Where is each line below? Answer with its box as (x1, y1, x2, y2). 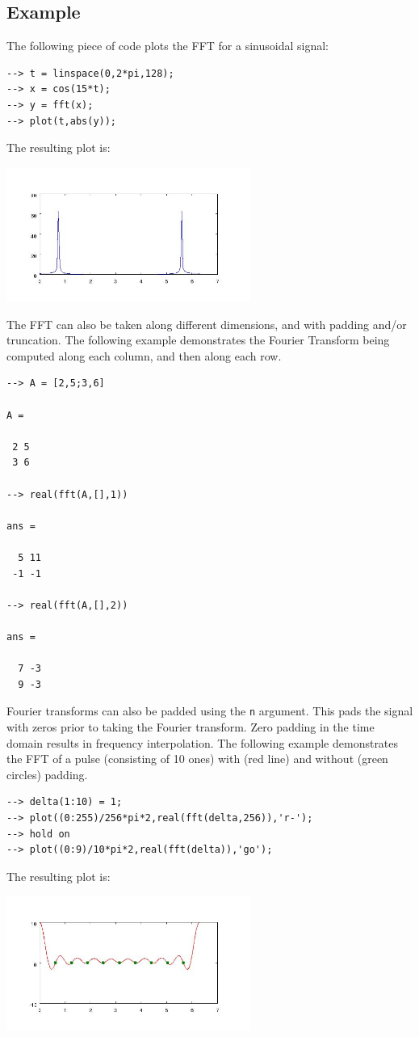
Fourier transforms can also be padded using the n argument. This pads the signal (6, 702, 413, 719)
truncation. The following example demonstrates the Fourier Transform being (6, 331, 390, 348)
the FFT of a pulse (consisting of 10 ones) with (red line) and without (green (6, 750, 388, 767)
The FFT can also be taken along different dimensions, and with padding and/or (6, 315, 407, 332)
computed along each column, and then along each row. (6, 347, 282, 364)
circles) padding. (6, 765, 88, 782)
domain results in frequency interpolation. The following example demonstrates (6, 734, 399, 751)
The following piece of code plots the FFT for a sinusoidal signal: (6, 37, 329, 54)
